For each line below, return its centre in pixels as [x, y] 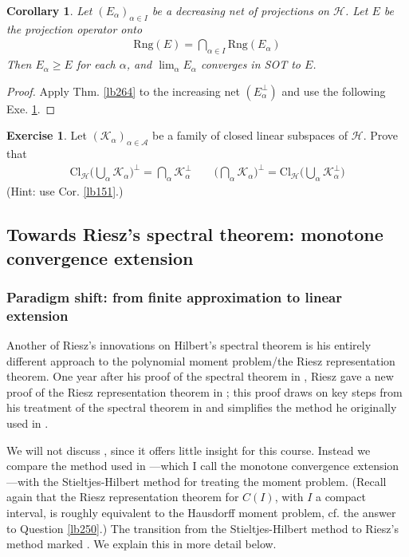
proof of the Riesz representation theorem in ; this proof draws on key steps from [204, 391]
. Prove [381, 135]
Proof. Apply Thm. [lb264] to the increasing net [123, 91]
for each [96, 64]
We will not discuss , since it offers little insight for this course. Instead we [189, 450]
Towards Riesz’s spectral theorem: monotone [195, 234]
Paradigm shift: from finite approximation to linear [174, 296]
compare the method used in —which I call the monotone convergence [178, 466]
